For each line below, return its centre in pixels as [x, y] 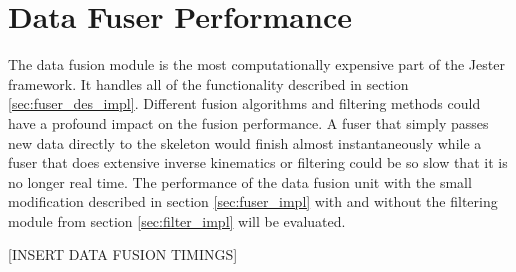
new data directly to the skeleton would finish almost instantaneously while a [245, 142]
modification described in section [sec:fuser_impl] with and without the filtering [253, 201]
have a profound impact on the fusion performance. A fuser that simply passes [248, 122]
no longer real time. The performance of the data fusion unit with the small [240, 181]
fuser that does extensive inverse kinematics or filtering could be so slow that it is [258, 162]
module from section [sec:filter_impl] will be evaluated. [177, 220]
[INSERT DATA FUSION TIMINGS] [123, 254]
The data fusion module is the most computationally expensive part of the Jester [256, 64]
